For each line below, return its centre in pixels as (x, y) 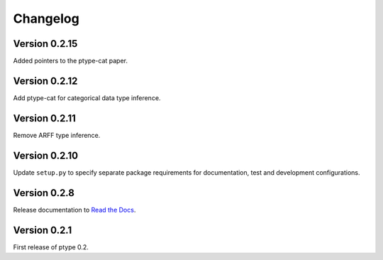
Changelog (46, 18)
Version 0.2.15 (45, 44)
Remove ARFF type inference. (57, 135)
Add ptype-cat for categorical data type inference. (87, 98)
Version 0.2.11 (44, 118)
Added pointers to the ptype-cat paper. (70, 61)
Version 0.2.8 (44, 193)
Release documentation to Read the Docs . (74, 210)
